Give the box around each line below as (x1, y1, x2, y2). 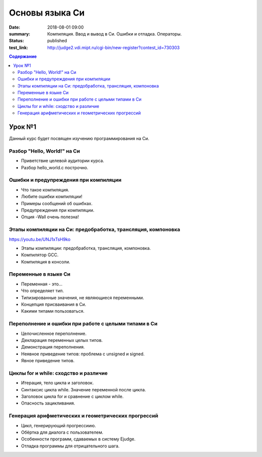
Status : (9, 38, 24, 44)
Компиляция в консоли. (21, 259, 70, 264)
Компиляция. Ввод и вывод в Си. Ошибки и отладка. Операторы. (47, 31, 182, 36)
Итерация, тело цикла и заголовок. (21, 380, 94, 386)
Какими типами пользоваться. (21, 308, 85, 314)
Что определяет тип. (21, 288, 64, 294)
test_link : (9, 44, 29, 51)
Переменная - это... (21, 281, 63, 287)
